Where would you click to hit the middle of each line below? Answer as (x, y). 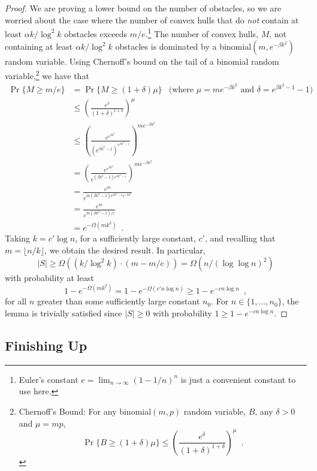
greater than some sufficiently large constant (118, 301)
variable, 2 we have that (47, 75)
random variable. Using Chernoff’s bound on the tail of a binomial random (142, 61)
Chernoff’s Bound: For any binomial (85, 411)
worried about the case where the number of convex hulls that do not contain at (152, 19)
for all (16, 301)
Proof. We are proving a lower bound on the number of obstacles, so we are (143, 8)
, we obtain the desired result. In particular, (125, 250)
